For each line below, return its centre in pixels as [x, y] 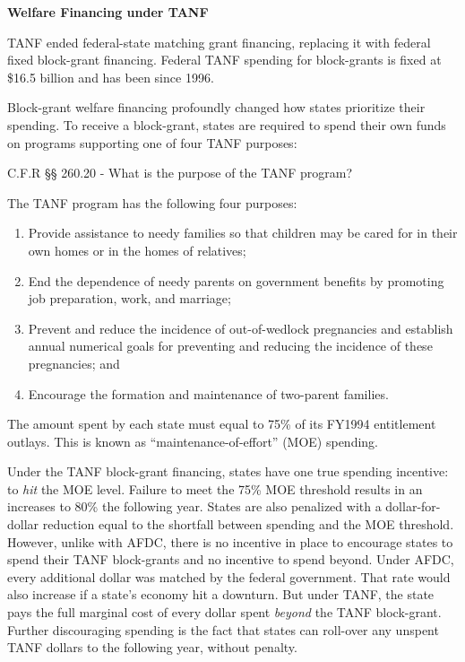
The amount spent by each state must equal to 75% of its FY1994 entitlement [222, 424]
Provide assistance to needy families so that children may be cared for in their [243, 233]
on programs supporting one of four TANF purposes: [152, 142]
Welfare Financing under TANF [108, 12]
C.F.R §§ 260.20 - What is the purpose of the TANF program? [180, 173]
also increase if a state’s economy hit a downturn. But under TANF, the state [221, 594]
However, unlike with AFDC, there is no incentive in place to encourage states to [230, 541]
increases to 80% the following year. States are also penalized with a [194, 506]
